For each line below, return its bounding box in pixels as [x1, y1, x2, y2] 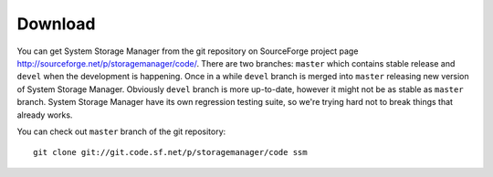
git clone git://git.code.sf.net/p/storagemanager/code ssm [33, 147, 308, 158]
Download [16, 14, 96, 34]
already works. [16, 109, 73, 120]
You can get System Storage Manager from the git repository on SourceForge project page [16, 46, 359, 57]
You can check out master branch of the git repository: [16, 126, 226, 137]
